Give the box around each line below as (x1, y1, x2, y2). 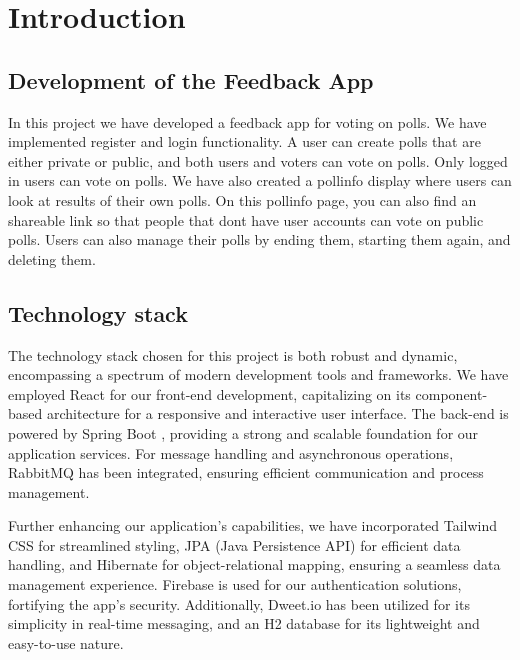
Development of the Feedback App (8, 64, 374, 95)
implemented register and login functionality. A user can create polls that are (8, 131, 481, 152)
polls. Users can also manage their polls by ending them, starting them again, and (8, 229, 511, 250)
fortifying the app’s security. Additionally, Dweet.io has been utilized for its (8, 593, 470, 614)
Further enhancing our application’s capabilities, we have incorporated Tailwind (8, 515, 498, 536)
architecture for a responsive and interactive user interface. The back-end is (46, 403, 509, 424)
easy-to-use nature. (8, 632, 124, 653)
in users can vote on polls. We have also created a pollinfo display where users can (8, 170, 512, 191)
